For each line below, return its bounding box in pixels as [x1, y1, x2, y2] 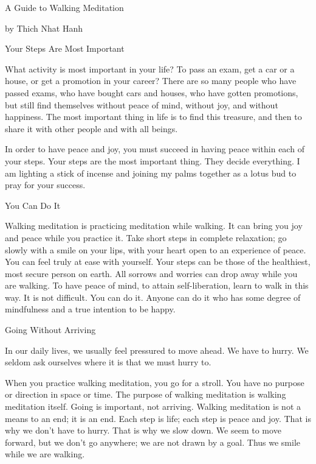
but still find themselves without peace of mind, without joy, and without [5, 98, 278, 111]
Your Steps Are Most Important [5, 42, 125, 55]
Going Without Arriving [5, 323, 96, 336]
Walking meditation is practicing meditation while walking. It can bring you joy [5, 219, 303, 232]
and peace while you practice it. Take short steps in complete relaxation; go [5, 231, 287, 244]
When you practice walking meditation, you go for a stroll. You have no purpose [5, 376, 304, 388]
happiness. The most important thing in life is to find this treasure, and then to [5, 110, 302, 123]
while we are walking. [5, 448, 85, 460]
